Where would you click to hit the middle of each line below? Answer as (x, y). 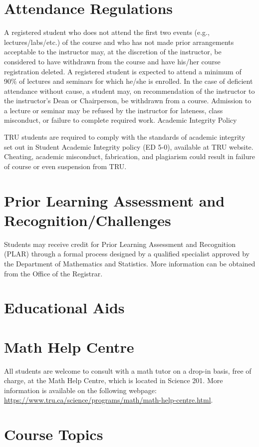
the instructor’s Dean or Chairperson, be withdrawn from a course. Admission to (128, 101)
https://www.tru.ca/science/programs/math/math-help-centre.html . (109, 400)
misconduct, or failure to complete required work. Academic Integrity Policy (121, 120)
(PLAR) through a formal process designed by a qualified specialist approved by (127, 254)
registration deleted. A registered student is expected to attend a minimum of (123, 71)
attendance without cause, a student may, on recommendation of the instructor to (129, 91)
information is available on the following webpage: (80, 390)
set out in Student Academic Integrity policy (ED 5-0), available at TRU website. (129, 146)
